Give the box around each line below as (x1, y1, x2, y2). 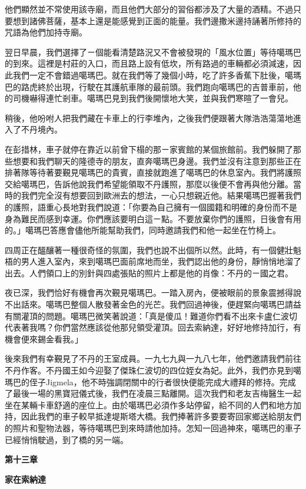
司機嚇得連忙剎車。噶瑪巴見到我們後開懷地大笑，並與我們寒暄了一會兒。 (12, 92, 293, 104)
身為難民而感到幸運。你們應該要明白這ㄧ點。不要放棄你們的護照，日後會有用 (5, 212, 301, 224)
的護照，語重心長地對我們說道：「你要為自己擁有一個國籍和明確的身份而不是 (5, 200, 297, 213)
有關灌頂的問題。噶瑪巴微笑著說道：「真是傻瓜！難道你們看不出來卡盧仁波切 (5, 309, 297, 322)
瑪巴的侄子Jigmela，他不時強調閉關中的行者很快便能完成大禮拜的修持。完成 (5, 375, 296, 388)
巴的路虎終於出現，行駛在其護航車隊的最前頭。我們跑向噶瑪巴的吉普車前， (5, 80, 293, 92)
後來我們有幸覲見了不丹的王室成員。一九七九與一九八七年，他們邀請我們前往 (5, 352, 301, 365)
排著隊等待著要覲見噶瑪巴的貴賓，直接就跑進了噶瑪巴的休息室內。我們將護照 (5, 166, 301, 179)
